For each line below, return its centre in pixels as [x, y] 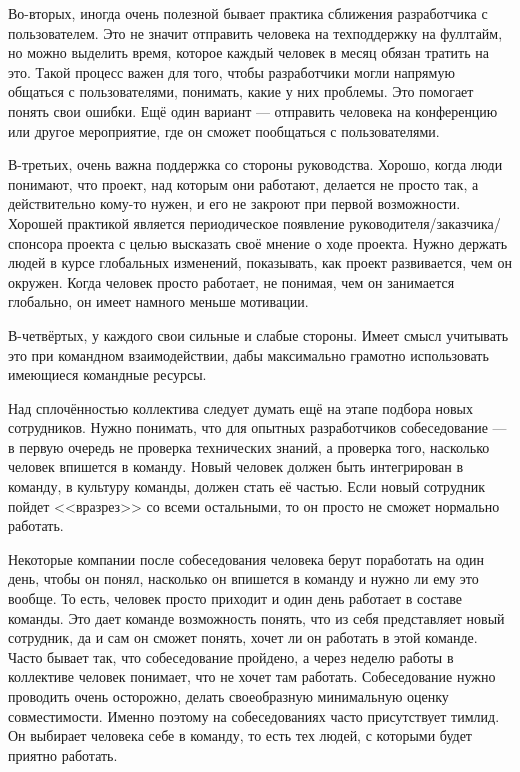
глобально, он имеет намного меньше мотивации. [158, 301]
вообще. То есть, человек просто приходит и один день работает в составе [235, 598]
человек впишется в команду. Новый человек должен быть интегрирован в [236, 466]
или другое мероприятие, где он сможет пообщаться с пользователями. [224, 130]
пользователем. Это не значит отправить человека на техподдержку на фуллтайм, [255, 32]
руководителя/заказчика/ [425, 222]
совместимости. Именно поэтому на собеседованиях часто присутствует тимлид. [254, 715]
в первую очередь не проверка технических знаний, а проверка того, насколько [249, 446]
